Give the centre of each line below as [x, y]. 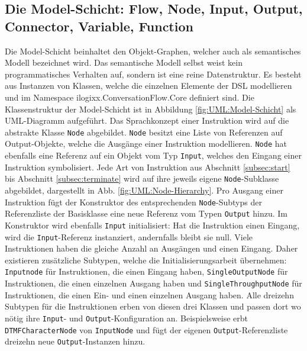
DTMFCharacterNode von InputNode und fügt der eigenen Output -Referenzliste [146, 329]
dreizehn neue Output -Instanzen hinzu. [75, 341]
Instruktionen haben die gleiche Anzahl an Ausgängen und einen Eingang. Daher [151, 248]
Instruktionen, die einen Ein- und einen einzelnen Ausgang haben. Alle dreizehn [149, 294]
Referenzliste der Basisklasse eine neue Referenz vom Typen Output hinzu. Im [146, 213]
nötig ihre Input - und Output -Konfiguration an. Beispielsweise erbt [127, 318]
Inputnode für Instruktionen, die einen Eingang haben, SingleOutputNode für [146, 271]
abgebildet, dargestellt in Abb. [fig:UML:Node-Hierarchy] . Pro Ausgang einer [144, 190]
